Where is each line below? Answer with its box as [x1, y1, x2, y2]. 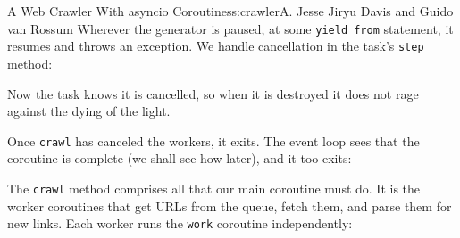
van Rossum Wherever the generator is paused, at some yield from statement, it [7, 19, 454, 37]
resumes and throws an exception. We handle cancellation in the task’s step [7, 37, 424, 55]
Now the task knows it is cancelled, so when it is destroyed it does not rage [7, 84, 419, 103]
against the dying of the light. [7, 102, 171, 120]
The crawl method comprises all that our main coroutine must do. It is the [7, 178, 421, 197]
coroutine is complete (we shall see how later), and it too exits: [7, 149, 352, 168]
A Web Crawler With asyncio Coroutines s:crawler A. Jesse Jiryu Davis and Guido [7, 2, 454, 20]
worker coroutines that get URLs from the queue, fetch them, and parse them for [7, 196, 452, 215]
